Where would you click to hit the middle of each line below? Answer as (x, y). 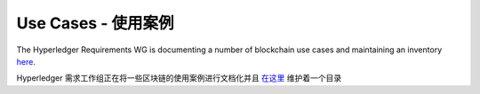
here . (26, 61)
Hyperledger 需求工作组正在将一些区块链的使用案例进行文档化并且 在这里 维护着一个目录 (179, 78)
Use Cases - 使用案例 (95, 23)
